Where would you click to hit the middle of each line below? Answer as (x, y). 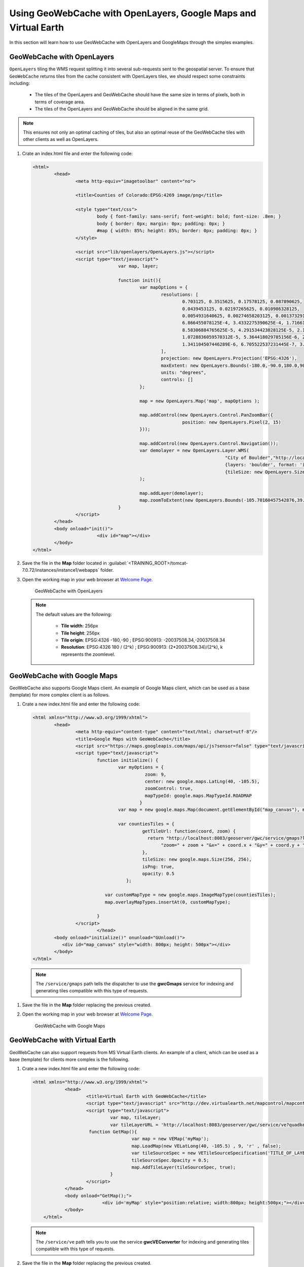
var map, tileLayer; (136, 1118)
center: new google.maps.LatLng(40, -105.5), (202, 781)
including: (20, 83)
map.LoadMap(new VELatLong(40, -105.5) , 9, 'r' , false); (206, 1146)
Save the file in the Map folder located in (64, 563)
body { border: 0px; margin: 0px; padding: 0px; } (161, 223)
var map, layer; (138, 266)
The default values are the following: (74, 614)
